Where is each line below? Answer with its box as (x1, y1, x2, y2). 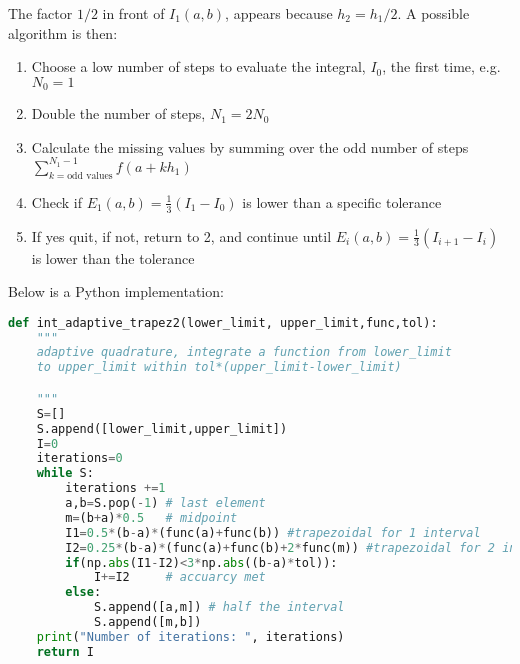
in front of (102, 3, 165, 23)
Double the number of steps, (31, 103, 206, 124)
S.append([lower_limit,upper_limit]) (36, 421, 288, 436)
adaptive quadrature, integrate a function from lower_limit (36, 345, 452, 360)
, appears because (225, 3, 333, 23)
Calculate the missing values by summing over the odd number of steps (31, 136, 469, 157)
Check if (31, 191, 82, 212)
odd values (67, 170, 113, 181)
